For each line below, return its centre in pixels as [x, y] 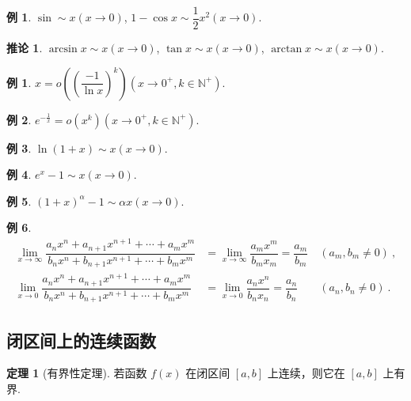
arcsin [63, 49]
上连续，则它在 [306, 373]
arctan [287, 49]
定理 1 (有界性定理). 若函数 [77, 373]
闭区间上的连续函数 [81, 340]
